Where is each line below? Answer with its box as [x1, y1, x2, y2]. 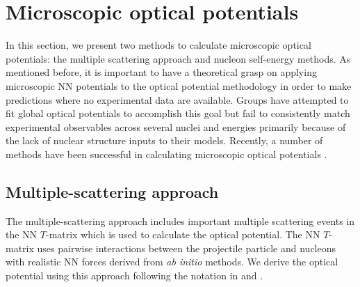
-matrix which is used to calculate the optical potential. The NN [45, 227, 320, 242]
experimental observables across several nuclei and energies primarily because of [6, 119, 346, 134]
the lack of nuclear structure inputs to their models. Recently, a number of [6, 133, 323, 148]
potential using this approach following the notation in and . [6, 268, 263, 283]
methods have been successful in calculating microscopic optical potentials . [6, 146, 327, 161]
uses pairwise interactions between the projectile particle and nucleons [37, 240, 336, 255]
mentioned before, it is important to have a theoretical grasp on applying [6, 65, 317, 79]
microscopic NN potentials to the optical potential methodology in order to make [6, 78, 352, 93]
